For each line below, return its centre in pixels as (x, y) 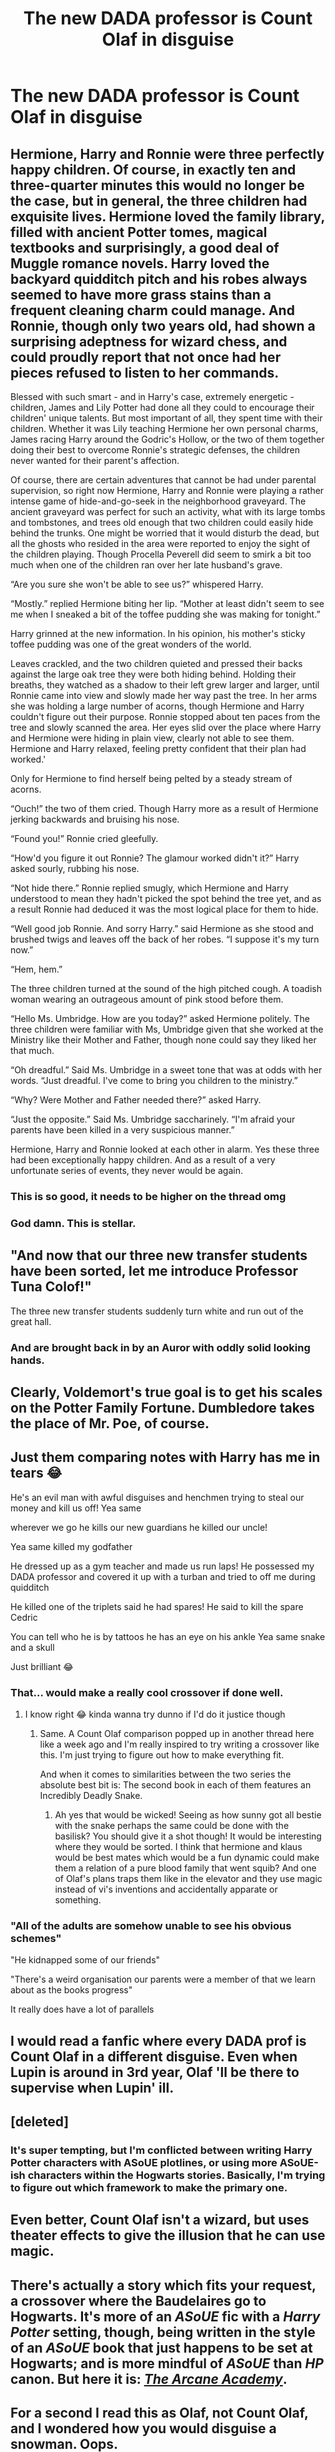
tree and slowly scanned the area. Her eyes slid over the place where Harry (166, 727)
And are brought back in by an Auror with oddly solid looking (160, 1347)
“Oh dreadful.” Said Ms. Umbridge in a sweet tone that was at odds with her (166, 1070)
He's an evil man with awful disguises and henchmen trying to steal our (157, 1497)
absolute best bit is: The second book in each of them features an (175, 1785)
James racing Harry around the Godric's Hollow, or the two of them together (167, 439)
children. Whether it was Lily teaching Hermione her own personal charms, (164, 428)
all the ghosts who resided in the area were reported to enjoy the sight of (160, 543)
